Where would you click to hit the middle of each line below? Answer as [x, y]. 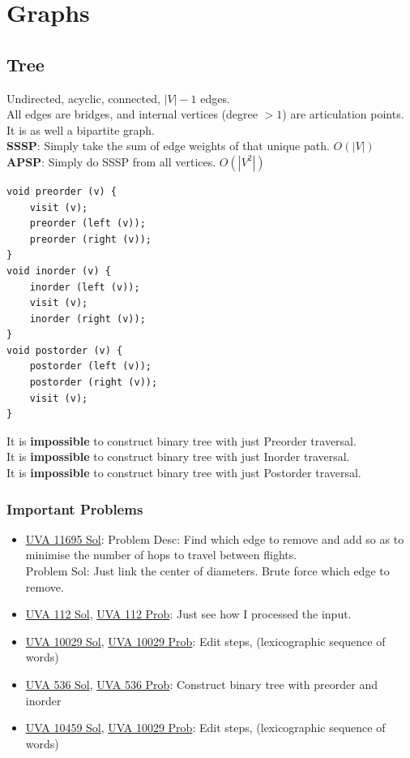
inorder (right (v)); [88, 319]
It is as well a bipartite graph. [81, 129]
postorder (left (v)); [90, 366]
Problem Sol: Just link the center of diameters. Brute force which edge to [207, 571]
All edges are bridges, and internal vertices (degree [132, 114]
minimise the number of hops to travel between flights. [161, 555]
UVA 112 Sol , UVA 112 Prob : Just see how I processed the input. [188, 614]
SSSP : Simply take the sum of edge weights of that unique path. [168, 146]
